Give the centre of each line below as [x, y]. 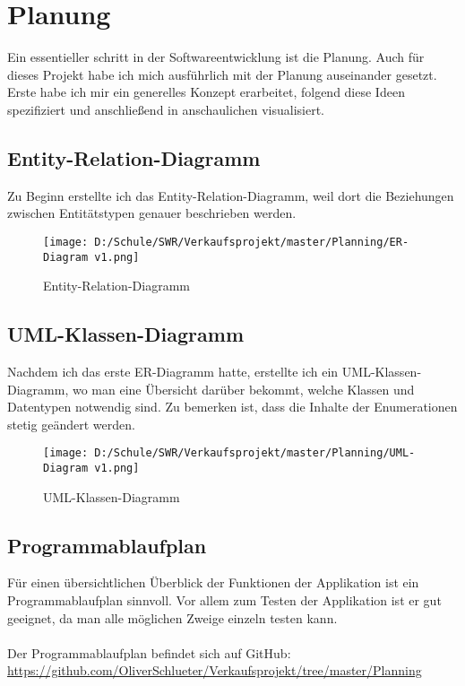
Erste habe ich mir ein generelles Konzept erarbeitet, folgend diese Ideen [206, 92]
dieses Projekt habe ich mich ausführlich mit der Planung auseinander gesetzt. [222, 74]
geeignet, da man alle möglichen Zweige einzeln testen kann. [172, 617]
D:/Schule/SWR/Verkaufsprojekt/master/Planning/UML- [255, 453]
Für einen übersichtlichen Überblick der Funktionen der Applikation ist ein [213, 582]
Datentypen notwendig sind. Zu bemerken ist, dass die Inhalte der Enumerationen [232, 407]
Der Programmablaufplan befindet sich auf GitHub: [149, 652]
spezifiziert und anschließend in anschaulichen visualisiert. [166, 109]
